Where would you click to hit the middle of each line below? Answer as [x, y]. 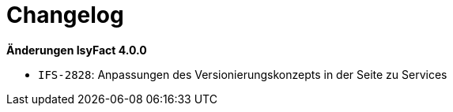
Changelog [65, 15]
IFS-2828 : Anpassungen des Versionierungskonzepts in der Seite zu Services [243, 74]
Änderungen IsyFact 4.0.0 [77, 50]
